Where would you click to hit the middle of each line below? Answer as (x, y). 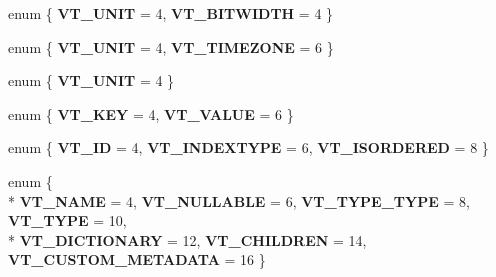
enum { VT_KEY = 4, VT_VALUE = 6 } (151, 113)
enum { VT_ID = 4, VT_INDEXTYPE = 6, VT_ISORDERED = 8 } (248, 147)
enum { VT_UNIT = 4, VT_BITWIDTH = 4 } (171, 13)
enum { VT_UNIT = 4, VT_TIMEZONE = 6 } (171, 46)
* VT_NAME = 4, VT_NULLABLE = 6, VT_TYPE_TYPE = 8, (239, 200)
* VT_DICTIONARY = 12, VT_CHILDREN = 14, (187, 239)
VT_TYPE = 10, (67, 220)
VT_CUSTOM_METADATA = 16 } (137, 259)
